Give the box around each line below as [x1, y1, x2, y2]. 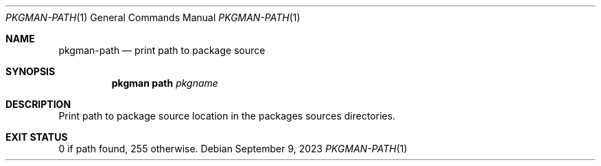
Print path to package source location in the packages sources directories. [58, 110, 396, 122]
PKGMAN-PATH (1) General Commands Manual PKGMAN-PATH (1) [5, 12, 300, 23]
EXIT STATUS [5, 131, 68, 143]
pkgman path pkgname [111, 77, 218, 89]
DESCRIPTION [5, 98, 71, 110]
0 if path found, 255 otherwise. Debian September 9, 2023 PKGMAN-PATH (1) [58, 143, 408, 154]
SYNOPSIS [5, 66, 56, 77]
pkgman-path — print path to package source [58, 44, 266, 56]
